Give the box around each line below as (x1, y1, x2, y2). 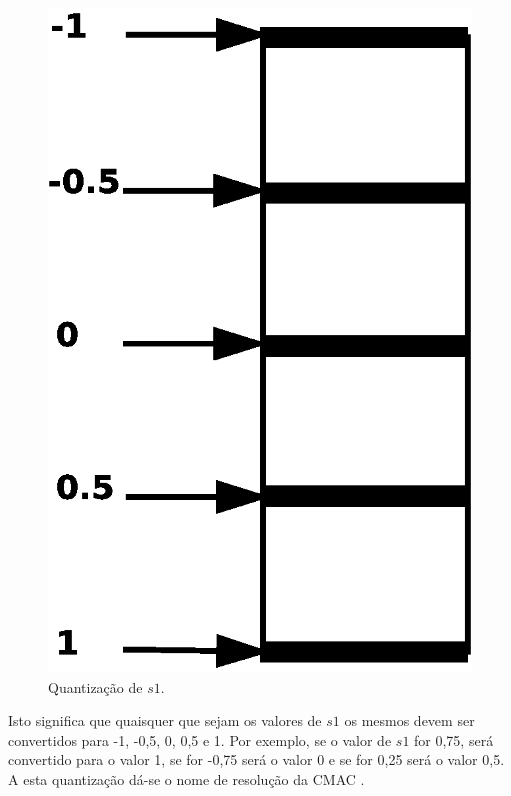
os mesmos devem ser (344, 710, 475, 731)
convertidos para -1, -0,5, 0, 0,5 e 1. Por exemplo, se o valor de (8, 729, 392, 750)
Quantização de (48, 676, 143, 697)
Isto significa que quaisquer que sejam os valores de (8, 710, 322, 731)
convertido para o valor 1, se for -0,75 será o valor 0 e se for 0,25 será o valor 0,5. (8, 749, 505, 770)
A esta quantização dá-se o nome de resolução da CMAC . (8, 768, 365, 789)
